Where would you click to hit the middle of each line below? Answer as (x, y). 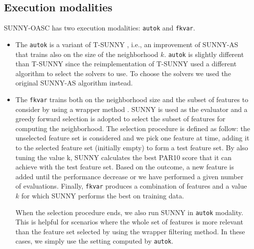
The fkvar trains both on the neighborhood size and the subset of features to (132, 99)
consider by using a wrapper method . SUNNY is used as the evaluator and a (131, 109)
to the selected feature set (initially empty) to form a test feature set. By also (132, 147)
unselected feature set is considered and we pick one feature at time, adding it (132, 138)
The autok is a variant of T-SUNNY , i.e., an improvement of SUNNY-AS (127, 44)
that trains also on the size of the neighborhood (87, 54)
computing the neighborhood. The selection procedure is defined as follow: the (133, 128)
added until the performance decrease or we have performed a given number (129, 176)
